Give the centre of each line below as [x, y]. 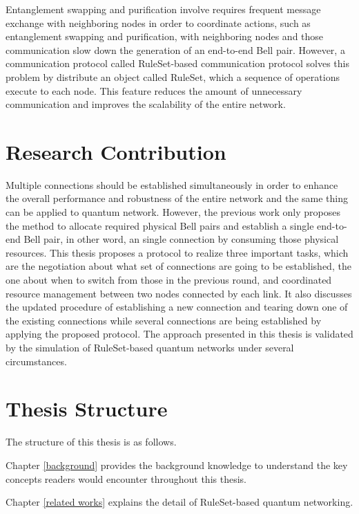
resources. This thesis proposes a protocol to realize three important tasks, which [177, 252]
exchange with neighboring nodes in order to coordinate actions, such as [158, 22]
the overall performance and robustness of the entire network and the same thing [177, 198]
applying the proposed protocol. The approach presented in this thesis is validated [179, 334]
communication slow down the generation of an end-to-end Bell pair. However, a [175, 49]
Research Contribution [116, 151]
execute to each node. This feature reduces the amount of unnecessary [154, 90]
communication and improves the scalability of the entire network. [146, 104]
